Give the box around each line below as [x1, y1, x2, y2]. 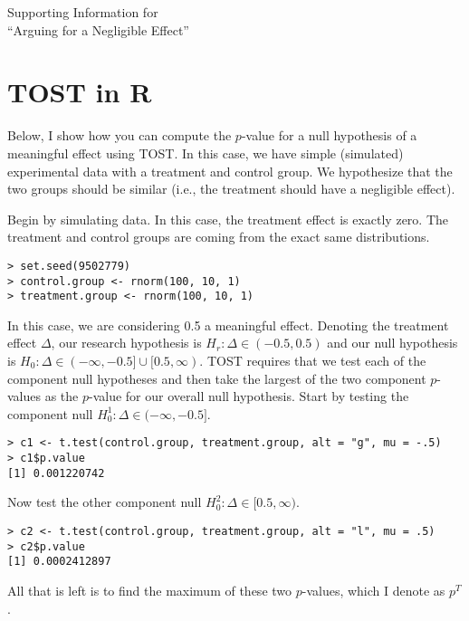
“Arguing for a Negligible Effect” [7, 20, 189, 39]
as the [44, 387, 79, 406]
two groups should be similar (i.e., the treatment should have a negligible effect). [7, 179, 455, 198]
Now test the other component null [7, 492, 202, 511]
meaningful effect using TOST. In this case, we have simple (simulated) [7, 143, 404, 162]
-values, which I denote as [301, 580, 445, 599]
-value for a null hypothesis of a [241, 126, 417, 145]
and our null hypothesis [327, 333, 458, 352]
